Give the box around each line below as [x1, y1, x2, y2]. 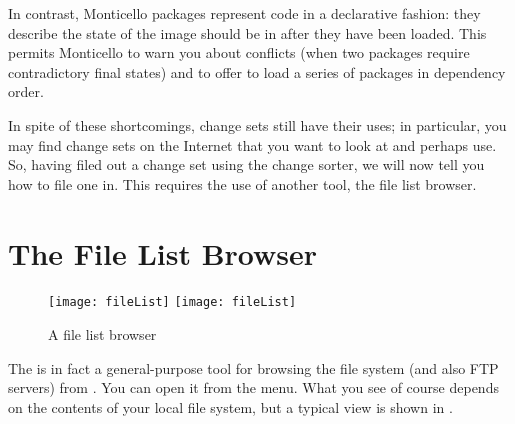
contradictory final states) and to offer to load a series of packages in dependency [8, 61, 506, 82]
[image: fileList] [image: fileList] [48, 295, 297, 310]
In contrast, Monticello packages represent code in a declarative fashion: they [8, 3, 481, 23]
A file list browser [48, 324, 157, 345]
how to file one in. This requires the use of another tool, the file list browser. [8, 173, 477, 194]
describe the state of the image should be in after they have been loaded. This [8, 22, 487, 43]
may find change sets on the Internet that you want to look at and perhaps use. [8, 134, 497, 155]
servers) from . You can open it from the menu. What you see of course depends [8, 377, 499, 398]
